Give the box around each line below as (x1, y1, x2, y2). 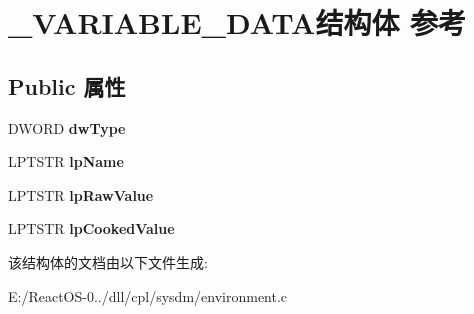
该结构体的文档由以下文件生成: (8, 251, 208, 272)
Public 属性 (8, 70, 126, 101)
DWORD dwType (8, 117, 126, 138)
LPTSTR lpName (8, 151, 124, 172)
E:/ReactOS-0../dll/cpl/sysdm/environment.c (8, 285, 288, 306)
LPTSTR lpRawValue (8, 184, 154, 205)
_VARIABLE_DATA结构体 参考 (8, 2, 467, 43)
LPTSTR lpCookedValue (8, 218, 175, 239)
